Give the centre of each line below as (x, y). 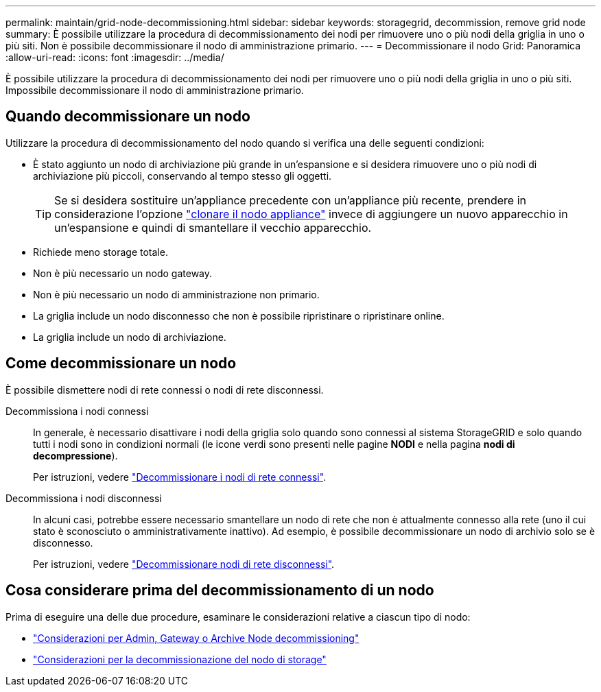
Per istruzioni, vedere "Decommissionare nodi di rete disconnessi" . (184, 564)
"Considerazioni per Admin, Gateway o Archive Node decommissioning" (196, 638)
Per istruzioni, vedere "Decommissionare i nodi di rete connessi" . (180, 477)
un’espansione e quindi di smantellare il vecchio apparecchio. (213, 227)
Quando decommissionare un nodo (128, 117)
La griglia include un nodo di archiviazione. (130, 337)
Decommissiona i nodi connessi (77, 411)
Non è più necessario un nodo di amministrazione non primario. (176, 294)
